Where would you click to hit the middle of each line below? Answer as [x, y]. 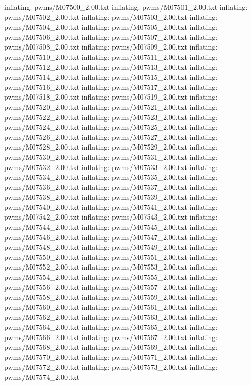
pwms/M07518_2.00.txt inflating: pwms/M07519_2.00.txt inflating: [111, 97]
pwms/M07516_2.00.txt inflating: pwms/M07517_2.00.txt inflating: [111, 87]
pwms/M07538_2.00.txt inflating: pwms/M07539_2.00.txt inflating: [111, 197]
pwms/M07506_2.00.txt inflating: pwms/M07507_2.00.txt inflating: [111, 37]
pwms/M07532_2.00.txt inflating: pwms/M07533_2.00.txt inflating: [111, 167]
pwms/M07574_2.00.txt [42, 377]
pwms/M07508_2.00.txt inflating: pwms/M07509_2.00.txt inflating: [111, 47]
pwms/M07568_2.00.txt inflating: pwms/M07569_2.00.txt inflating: [111, 347]
